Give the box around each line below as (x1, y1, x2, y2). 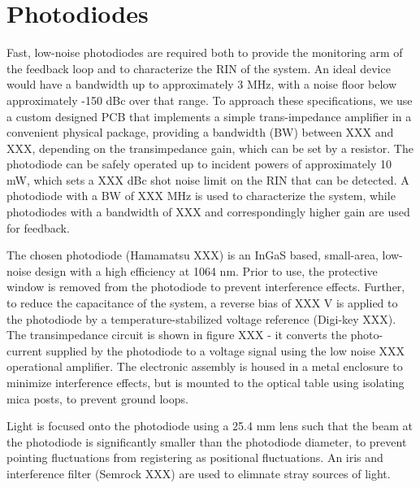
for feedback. (6, 219, 70, 236)
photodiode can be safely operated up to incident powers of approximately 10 (6, 155, 392, 172)
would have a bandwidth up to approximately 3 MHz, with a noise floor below (6, 76, 397, 93)
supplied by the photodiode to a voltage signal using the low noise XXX (45, 342, 405, 359)
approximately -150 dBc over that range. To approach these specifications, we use (6, 91, 413, 108)
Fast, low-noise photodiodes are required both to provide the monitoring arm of (6, 44, 403, 61)
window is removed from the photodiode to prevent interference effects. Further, (6, 278, 405, 295)
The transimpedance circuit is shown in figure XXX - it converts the (6, 326, 347, 343)
